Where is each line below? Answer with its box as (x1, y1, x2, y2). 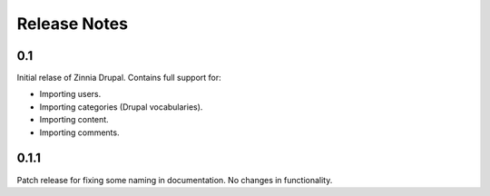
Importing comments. (39, 127, 120, 138)
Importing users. (39, 89, 102, 100)
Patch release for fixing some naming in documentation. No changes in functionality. (16, 174, 333, 185)
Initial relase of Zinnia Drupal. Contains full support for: (16, 73, 221, 83)
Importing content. (39, 114, 109, 125)
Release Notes (16, 14, 129, 34)
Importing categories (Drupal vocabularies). (39, 101, 203, 113)
